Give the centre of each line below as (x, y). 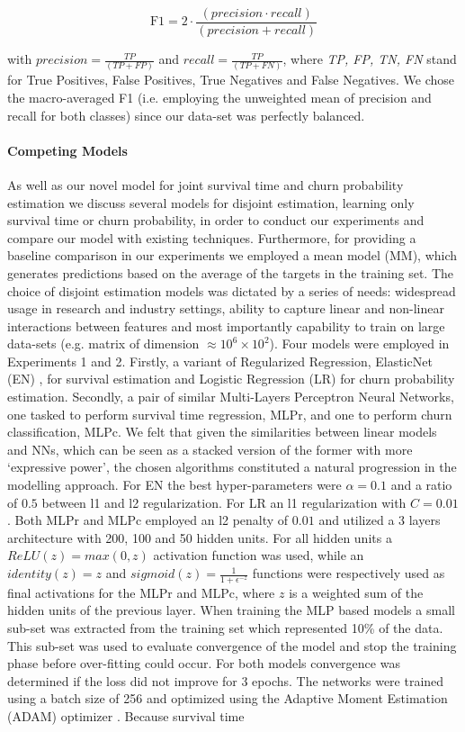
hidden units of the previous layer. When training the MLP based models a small (231, 610)
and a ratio (421, 485)
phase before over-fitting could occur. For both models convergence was (204, 663)
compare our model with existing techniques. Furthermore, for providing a (212, 237)
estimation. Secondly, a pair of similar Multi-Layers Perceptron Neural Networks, (231, 397)
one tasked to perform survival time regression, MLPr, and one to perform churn (230, 414)
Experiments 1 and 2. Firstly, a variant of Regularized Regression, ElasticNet (220, 361)
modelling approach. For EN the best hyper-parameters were (174, 485)
